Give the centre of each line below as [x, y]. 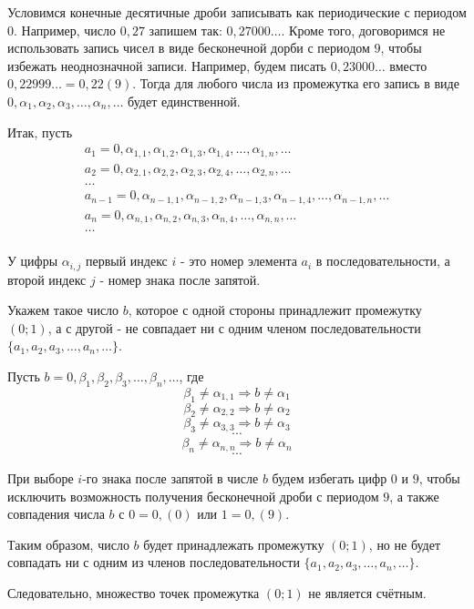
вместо [408, 65]
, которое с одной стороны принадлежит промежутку [275, 310]
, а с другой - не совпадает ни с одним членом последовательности [234, 327]
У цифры [33, 261]
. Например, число [65, 30]
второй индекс [47, 279]
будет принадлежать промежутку [234, 544]
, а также [414, 496]
